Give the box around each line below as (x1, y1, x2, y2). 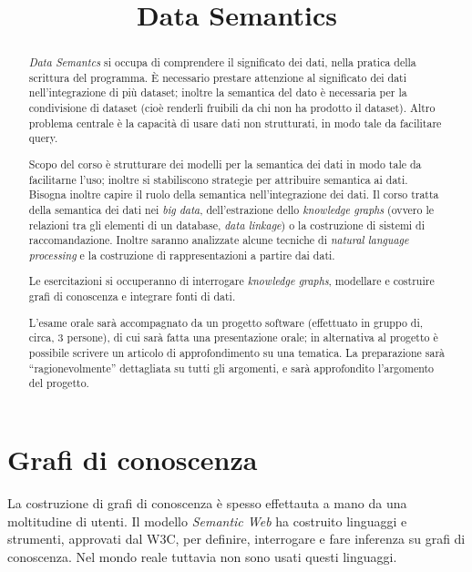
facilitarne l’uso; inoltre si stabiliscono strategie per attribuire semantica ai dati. (28, 171, 408, 187)
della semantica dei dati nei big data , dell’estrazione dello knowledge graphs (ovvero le (28, 201, 435, 217)
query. (28, 130, 58, 146)
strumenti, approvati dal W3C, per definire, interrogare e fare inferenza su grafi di (7, 529, 466, 548)
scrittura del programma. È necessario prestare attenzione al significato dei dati (28, 69, 407, 85)
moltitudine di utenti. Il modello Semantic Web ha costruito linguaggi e (7, 511, 407, 530)
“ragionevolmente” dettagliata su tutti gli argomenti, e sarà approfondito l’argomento (28, 360, 435, 375)
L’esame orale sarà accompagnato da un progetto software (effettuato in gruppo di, (28, 314, 424, 330)
